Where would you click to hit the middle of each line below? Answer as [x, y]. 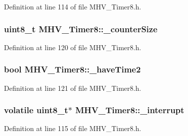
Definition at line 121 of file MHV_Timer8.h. [73, 88]
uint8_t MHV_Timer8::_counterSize [81, 29]
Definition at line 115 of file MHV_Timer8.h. [73, 128]
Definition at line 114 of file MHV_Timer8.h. [73, 6]
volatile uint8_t [36, 110]
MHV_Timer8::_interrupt [130, 110]
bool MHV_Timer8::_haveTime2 [72, 69]
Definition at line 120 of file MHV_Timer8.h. [73, 47]
